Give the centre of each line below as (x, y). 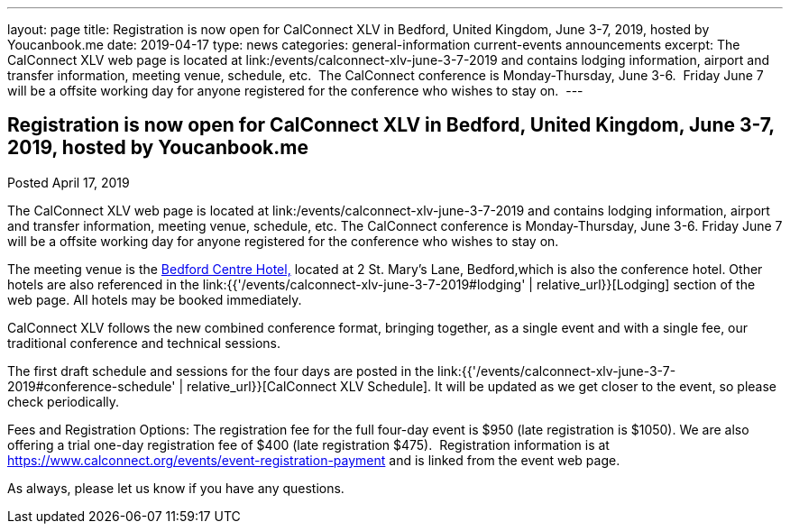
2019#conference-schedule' (92, 386)
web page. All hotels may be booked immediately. (155, 299)
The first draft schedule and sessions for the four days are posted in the (221, 371)
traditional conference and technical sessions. (144, 343)
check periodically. (64, 401)
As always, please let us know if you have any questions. (176, 488)
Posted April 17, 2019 (69, 182)
